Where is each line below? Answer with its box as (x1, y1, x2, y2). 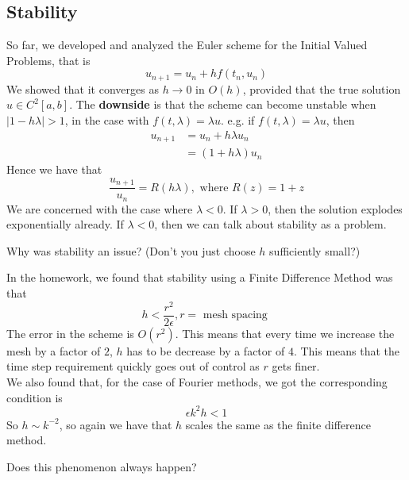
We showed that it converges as (6, 80, 159, 97)
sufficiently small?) (269, 242, 361, 259)
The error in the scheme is (6, 324, 134, 341)
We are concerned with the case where (6, 200, 193, 217)
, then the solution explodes (268, 200, 403, 217)
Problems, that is (6, 52, 91, 68)
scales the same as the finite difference (185, 416, 371, 432)
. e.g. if (220, 112, 255, 129)
